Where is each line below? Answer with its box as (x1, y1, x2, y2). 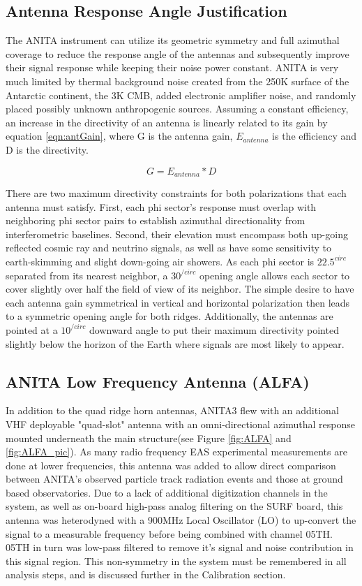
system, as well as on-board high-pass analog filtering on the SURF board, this (6, 499, 343, 513)
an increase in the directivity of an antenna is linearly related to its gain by (6, 115, 328, 129)
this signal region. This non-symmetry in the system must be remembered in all (6, 553, 347, 568)
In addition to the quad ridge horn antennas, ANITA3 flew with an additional (6, 403, 339, 418)
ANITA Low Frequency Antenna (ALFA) (6, 370, 310, 392)
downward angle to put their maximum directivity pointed (89, 322, 339, 337)
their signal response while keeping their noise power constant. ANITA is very (6, 60, 339, 75)
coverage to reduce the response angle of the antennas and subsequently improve (6, 46, 349, 61)
